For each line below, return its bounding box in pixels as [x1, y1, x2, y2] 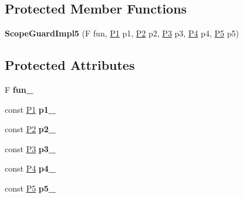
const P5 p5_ [5, 182, 56, 194]
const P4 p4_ [5, 162, 56, 174]
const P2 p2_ [5, 123, 56, 135]
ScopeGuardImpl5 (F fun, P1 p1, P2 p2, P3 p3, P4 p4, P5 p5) [5, 27, 239, 39]
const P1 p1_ [5, 103, 56, 115]
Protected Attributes [5, 56, 135, 74]
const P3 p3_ [5, 142, 56, 155]
